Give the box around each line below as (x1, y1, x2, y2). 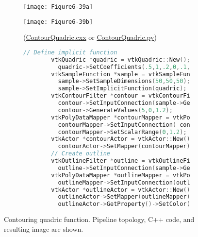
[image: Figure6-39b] (23, 18, 93, 25)
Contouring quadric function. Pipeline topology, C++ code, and (4, 214, 195, 224)
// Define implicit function (23, 49, 117, 56)
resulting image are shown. (4, 223, 83, 234)
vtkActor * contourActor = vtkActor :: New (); (51, 135, 194, 143)
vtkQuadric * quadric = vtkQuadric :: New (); (51, 56, 190, 63)
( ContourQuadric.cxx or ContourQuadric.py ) (23, 32, 157, 42)
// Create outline (51, 150, 110, 157)
